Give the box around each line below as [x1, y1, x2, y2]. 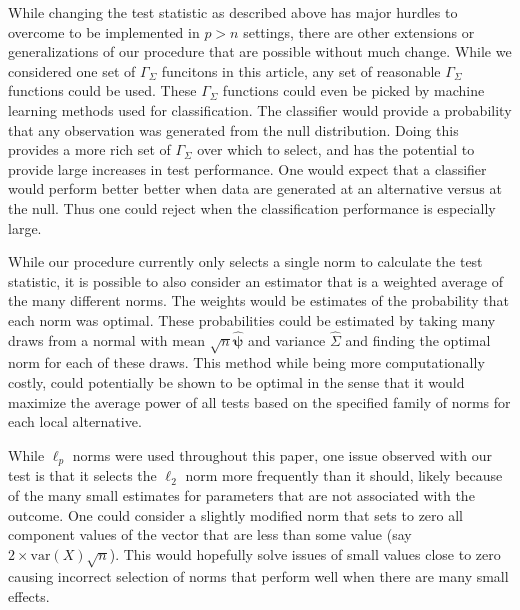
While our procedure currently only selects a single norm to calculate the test [8, 251, 483, 272]
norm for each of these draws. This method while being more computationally [8, 352, 485, 373]
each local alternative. [8, 411, 142, 432]
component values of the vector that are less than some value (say [8, 524, 412, 545]
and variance [247, 329, 326, 350]
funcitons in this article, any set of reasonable [161, 60, 441, 81]
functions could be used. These [8, 80, 197, 101]
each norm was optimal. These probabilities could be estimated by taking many [8, 309, 496, 330]
